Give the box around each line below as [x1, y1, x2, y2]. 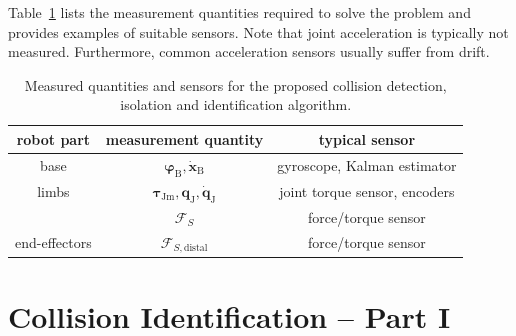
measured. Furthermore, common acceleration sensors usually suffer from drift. [8, 41, 490, 62]
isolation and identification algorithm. [120, 94, 352, 115]
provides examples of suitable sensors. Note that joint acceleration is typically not [8, 21, 509, 42]
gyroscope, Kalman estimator [277, 155, 457, 176]
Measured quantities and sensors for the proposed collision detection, [24, 74, 447, 95]
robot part [16, 128, 91, 149]
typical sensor [318, 128, 416, 149]
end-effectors [15, 232, 92, 253]
